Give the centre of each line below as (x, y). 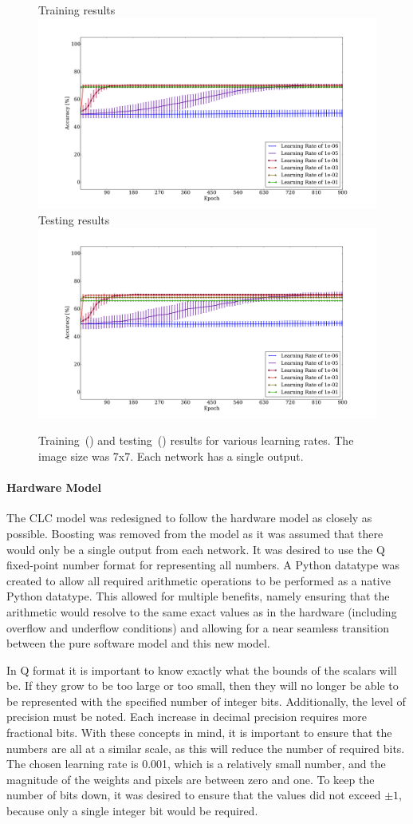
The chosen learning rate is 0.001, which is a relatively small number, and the (196, 764)
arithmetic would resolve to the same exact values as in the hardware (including (202, 611)
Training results (77, 10)
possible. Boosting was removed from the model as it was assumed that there (195, 533)
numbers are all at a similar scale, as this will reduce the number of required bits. (206, 748)
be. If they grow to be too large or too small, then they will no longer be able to (203, 685)
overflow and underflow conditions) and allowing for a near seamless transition (198, 627)
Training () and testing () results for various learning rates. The (196, 440)
